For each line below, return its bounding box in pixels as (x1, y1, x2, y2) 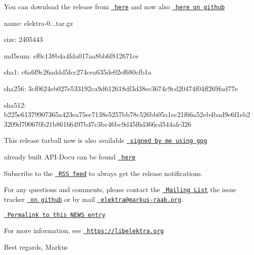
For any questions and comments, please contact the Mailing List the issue (4, 184, 236, 195)
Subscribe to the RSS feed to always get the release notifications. (4, 168, 203, 178)
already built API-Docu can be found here (4, 152, 136, 162)
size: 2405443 (4, 34, 43, 44)
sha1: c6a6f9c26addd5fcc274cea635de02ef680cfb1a (4, 67, 151, 77)
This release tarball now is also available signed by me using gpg (4, 135, 207, 145)
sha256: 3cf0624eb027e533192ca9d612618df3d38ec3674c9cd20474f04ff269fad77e (4, 83, 238, 94)
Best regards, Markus (4, 242, 68, 252)
